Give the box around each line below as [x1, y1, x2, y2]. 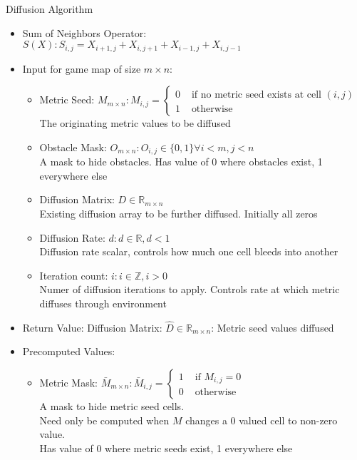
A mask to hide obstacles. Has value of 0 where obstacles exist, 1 [39, 154, 323, 169]
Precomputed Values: [22, 344, 115, 359]
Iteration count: [39, 267, 108, 282]
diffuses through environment [39, 296, 167, 311]
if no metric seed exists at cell [191, 90, 322, 101]
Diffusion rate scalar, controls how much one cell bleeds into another [39, 244, 338, 259]
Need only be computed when [39, 412, 170, 427]
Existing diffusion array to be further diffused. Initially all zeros [39, 206, 318, 221]
